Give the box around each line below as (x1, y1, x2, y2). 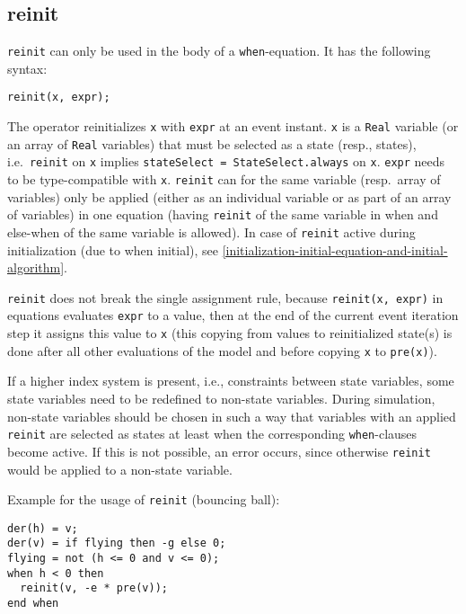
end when (7, 597, 59, 610)
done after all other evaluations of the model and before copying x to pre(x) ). (7, 341, 437, 360)
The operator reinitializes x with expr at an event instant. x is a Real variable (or (7, 117, 459, 136)
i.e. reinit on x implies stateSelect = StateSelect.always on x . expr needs (7, 152, 445, 171)
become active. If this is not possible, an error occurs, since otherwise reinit (7, 441, 431, 460)
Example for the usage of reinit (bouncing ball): (7, 490, 280, 509)
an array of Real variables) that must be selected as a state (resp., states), (7, 134, 417, 153)
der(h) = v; (7, 521, 78, 535)
